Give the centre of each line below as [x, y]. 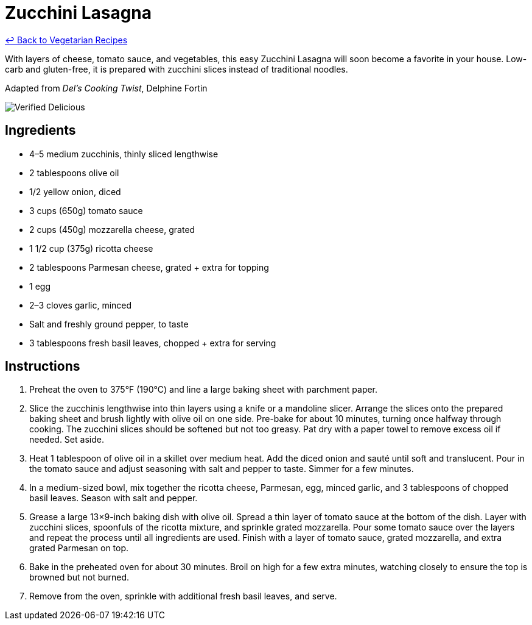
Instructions [43, 366]
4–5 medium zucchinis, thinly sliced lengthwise [124, 154]
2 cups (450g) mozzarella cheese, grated [112, 229]
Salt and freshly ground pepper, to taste [109, 324]
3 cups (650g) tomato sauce [86, 210]
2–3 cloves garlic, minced [81, 305]
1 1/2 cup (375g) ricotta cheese [91, 248]
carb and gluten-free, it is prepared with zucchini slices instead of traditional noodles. [177, 69]
